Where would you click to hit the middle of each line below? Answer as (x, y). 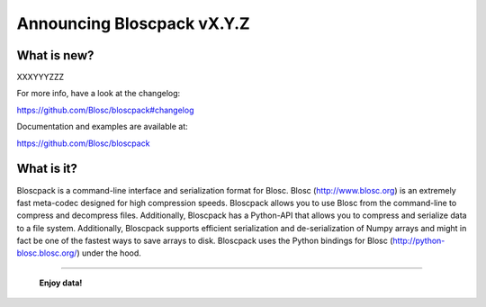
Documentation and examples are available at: (102, 127)
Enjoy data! (61, 283)
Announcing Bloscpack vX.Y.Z (134, 23)
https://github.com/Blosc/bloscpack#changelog (105, 110)
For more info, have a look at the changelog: (99, 94)
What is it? (47, 169)
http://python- (419, 241)
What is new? (55, 55)
